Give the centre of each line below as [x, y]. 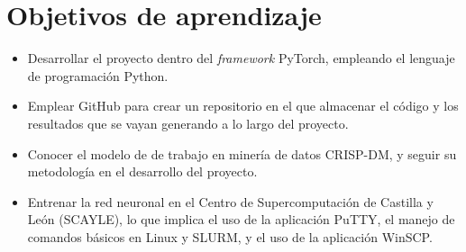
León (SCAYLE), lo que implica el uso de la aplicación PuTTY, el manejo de [241, 219]
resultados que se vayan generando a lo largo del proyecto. [188, 123]
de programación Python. [98, 75]
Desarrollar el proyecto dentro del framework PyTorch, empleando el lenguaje [241, 58]
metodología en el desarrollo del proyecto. [142, 171]
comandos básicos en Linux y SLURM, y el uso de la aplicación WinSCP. [230, 236]
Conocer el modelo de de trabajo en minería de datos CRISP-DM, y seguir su [242, 153]
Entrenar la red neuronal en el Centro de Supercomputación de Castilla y [230, 201]
